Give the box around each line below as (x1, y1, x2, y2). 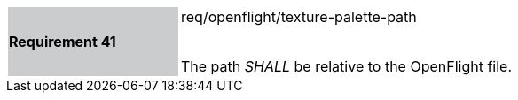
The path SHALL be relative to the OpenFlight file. (181, 58, 513, 75)
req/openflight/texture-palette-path (181, 8, 417, 26)
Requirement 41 (9, 33, 116, 50)
